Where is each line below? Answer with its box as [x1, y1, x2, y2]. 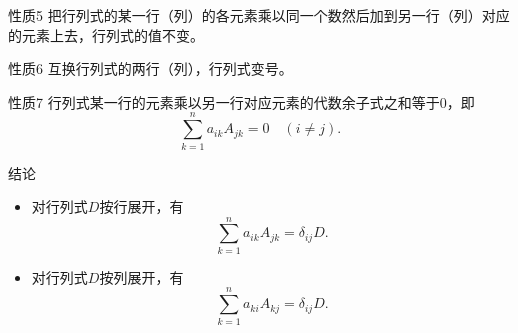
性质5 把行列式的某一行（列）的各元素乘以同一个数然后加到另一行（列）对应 [8, 5, 510, 25]
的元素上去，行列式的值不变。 [8, 24, 204, 45]
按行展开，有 [99, 196, 184, 217]
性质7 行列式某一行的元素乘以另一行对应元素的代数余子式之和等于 [8, 91, 440, 112]
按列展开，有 [99, 266, 184, 287]
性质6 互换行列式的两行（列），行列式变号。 [8, 58, 293, 79]
